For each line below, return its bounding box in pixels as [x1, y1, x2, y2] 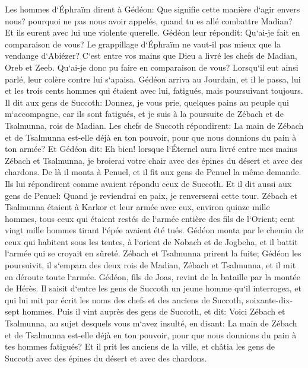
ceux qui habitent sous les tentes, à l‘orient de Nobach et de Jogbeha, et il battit [5, 235, 298, 248]
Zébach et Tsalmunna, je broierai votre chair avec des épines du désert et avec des [5, 154, 303, 166]
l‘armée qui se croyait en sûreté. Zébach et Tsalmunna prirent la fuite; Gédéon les [5, 247, 301, 259]
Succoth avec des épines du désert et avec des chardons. [5, 351, 207, 364]
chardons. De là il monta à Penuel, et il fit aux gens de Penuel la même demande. [5, 166, 301, 178]
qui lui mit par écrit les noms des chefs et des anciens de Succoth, [5, 293, 244, 306]
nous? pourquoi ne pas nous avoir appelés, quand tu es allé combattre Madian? [5, 14, 293, 27]
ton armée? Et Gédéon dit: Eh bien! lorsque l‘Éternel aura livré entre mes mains [5, 142, 297, 155]
